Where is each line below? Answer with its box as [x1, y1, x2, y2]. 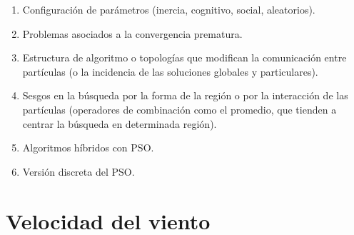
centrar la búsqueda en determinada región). [22, 116, 217, 131]
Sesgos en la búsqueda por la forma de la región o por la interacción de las [22, 88, 348, 103]
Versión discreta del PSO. [22, 164, 135, 179]
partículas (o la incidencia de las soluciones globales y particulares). [22, 64, 318, 79]
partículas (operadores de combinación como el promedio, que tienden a [22, 101, 337, 116]
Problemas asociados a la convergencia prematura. [22, 26, 243, 41]
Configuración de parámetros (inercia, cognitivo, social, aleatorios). [22, 2, 315, 16]
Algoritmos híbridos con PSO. [22, 140, 154, 155]
